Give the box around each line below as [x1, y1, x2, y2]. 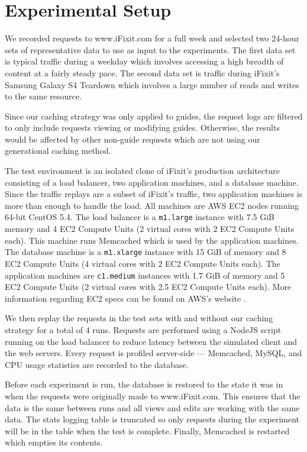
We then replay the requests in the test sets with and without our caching [5, 312, 273, 324]
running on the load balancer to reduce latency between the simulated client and [5, 335, 298, 347]
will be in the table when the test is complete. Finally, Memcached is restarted [5, 424, 290, 437]
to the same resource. [5, 90, 82, 102]
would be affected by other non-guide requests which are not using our [5, 133, 260, 145]
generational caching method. [5, 144, 111, 157]
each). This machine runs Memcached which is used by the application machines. [5, 234, 299, 246]
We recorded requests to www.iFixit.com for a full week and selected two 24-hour [5, 32, 299, 44]
